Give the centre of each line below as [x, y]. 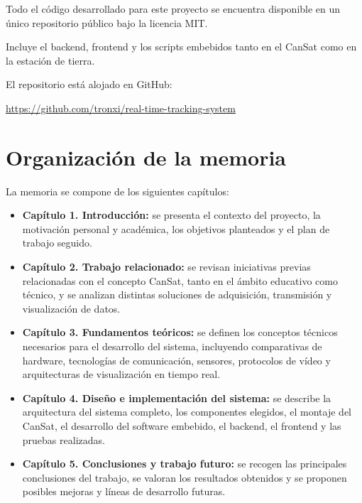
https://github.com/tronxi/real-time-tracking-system [121, 108]
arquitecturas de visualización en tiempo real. [121, 374]
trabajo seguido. [57, 243]
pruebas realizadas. [64, 439]
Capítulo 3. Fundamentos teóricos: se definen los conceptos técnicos [180, 332]
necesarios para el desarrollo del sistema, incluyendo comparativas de [172, 346]
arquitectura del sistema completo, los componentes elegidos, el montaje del [187, 412]
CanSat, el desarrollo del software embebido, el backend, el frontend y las [182, 426]
